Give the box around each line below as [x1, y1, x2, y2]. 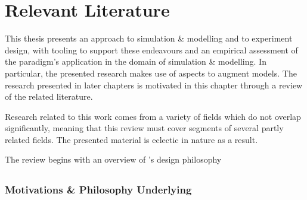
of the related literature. [5, 90, 93, 103]
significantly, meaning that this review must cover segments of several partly [5, 122, 284, 134]
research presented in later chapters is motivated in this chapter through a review [5, 78, 303, 91]
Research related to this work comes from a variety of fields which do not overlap [5, 110, 301, 122]
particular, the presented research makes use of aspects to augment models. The [5, 66, 297, 79]
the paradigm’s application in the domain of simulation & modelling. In [5, 55, 266, 68]
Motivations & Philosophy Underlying [5, 182, 192, 197]
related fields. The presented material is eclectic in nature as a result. [5, 133, 258, 145]
